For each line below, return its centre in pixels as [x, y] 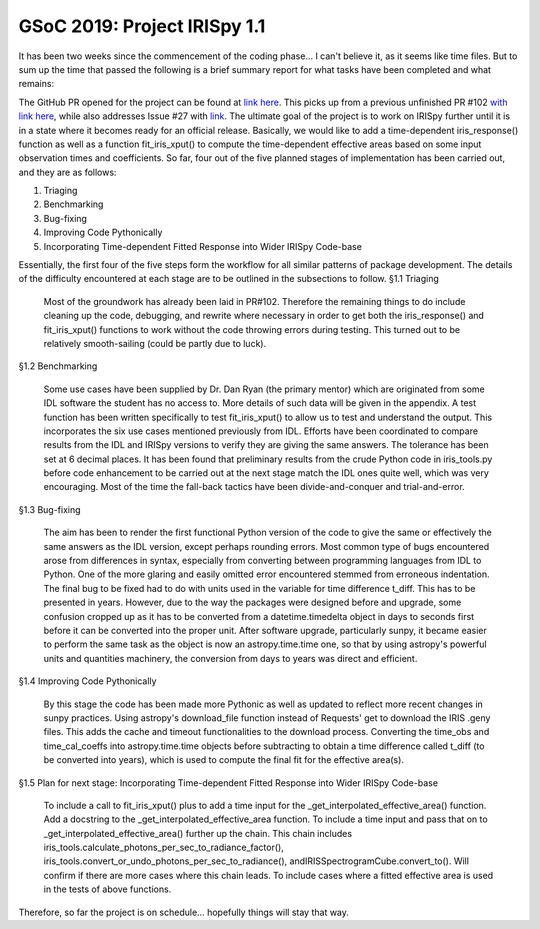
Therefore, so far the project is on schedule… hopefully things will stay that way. [184, 912]
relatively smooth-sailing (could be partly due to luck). [155, 343]
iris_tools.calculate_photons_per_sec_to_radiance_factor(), [163, 847]
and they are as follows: [67, 172]
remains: [36, 84]
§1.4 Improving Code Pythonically [87, 681]
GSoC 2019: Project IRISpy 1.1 [142, 26]
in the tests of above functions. [107, 889]
